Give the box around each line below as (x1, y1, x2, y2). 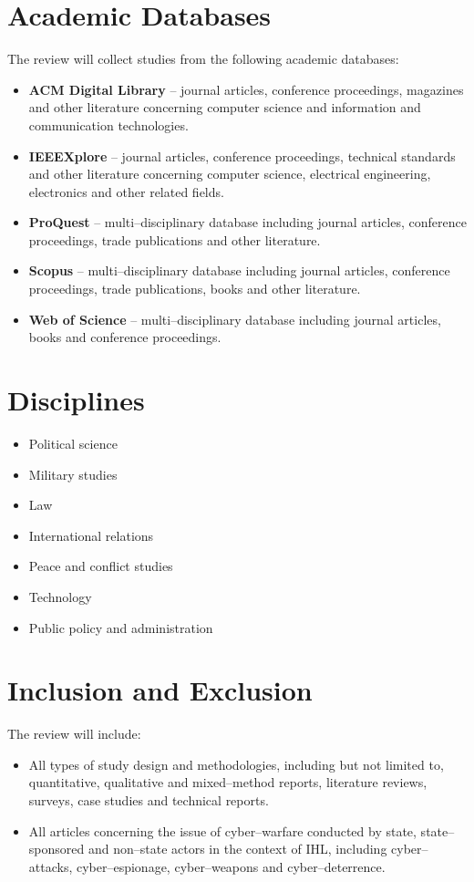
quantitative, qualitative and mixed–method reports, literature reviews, (28, 773, 428, 792)
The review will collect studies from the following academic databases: (7, 49, 399, 68)
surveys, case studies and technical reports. (28, 791, 269, 810)
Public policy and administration (28, 617, 213, 637)
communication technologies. (28, 115, 189, 134)
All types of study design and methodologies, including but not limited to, (28, 754, 444, 773)
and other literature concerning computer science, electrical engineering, (28, 164, 431, 183)
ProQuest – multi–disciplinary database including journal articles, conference (28, 213, 467, 232)
